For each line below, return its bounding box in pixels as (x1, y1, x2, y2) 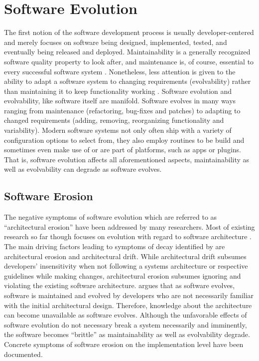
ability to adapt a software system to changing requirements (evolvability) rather (4, 76, 251, 86)
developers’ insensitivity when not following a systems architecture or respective (4, 261, 248, 271)
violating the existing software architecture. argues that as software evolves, (4, 280, 235, 291)
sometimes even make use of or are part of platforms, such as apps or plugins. (4, 144, 241, 155)
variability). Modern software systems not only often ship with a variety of (4, 125, 232, 135)
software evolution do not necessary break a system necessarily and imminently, (4, 319, 247, 330)
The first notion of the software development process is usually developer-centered (4, 27, 254, 37)
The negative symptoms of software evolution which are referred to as (4, 212, 217, 222)
